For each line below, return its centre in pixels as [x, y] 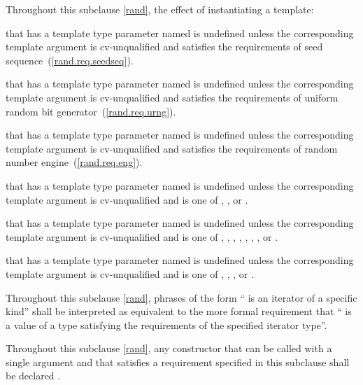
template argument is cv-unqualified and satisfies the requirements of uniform [172, 97]
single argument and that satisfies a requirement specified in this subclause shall [178, 362]
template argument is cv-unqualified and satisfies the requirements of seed [164, 47]
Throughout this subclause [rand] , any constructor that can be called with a [169, 348]
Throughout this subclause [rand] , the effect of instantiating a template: [160, 9]
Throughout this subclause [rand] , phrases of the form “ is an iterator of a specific [181, 297]
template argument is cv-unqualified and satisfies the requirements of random [172, 148]
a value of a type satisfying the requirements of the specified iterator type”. [166, 324]
